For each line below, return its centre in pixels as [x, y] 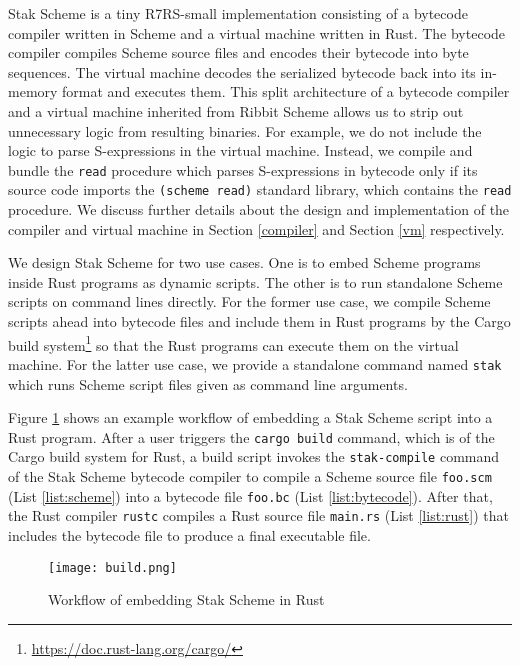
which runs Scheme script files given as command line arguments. [208, 383]
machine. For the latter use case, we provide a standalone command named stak [255, 363]
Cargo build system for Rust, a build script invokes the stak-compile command [254, 456]
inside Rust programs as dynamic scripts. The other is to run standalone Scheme [255, 281]
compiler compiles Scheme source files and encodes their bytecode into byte [238, 52]
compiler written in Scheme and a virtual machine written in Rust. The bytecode [257, 32]
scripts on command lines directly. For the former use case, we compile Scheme [249, 301]
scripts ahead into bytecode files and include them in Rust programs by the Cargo [259, 321]
